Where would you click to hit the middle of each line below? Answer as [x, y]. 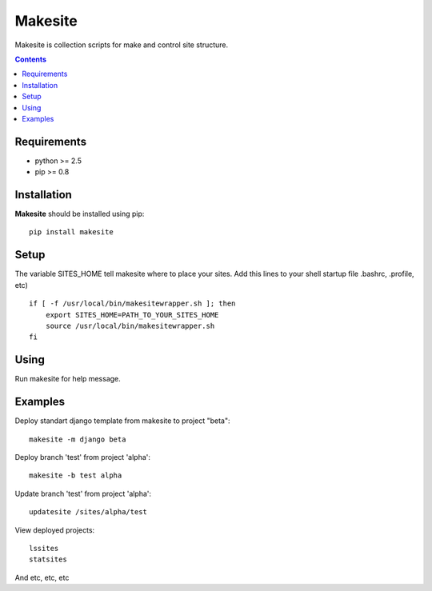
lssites [44, 548]
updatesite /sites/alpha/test [88, 512]
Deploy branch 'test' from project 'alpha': [83, 457]
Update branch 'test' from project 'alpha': [83, 493]
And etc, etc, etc [42, 577]
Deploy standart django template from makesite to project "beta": [122, 421]
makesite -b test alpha [76, 475]
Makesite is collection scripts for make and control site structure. [122, 45]
